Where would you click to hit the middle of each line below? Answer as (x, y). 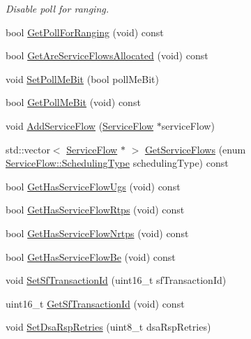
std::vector (28, 149)
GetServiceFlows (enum (195, 149)
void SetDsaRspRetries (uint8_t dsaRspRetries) (108, 327)
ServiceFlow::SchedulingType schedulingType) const (117, 163)
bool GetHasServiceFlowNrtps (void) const (97, 233)
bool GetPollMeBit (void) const (73, 102)
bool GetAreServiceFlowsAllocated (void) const (107, 55)
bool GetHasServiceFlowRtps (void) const (95, 210)
